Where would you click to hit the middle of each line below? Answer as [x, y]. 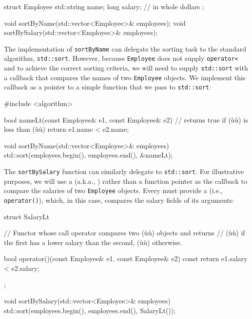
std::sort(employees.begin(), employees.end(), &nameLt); [88, 155]
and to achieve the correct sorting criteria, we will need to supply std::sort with [126, 68]
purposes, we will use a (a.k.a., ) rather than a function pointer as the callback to [126, 181]
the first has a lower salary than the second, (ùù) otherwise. [93, 242]
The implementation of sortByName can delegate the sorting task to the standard [125, 48]
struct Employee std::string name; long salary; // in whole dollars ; [104, 6]
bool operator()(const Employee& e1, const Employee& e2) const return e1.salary [126, 258]
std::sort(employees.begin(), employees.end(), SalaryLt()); [90, 310]
